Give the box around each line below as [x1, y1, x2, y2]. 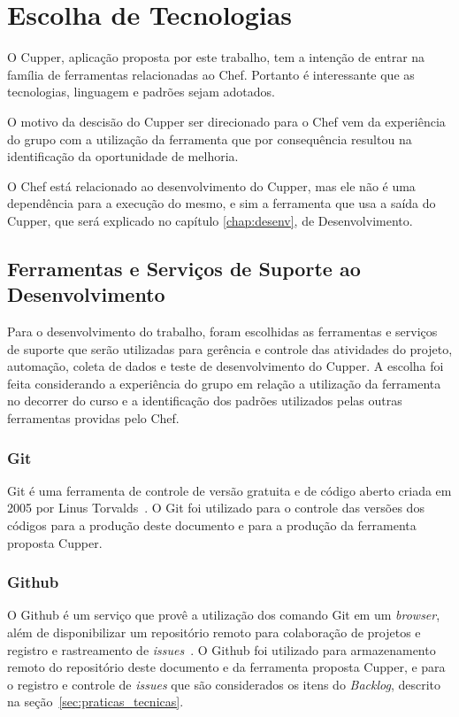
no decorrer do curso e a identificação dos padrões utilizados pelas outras [7, 391, 402, 410]
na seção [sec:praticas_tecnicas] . [7, 692, 184, 711]
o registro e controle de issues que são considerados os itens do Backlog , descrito [7, 675, 441, 693]
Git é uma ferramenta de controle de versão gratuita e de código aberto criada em [7, 481, 452, 499]
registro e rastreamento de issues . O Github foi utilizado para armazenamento [7, 640, 436, 659]
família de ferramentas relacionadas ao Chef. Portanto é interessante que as [7, 65, 415, 83]
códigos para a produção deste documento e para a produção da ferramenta [7, 516, 417, 535]
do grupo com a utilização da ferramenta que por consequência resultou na [7, 129, 412, 148]
